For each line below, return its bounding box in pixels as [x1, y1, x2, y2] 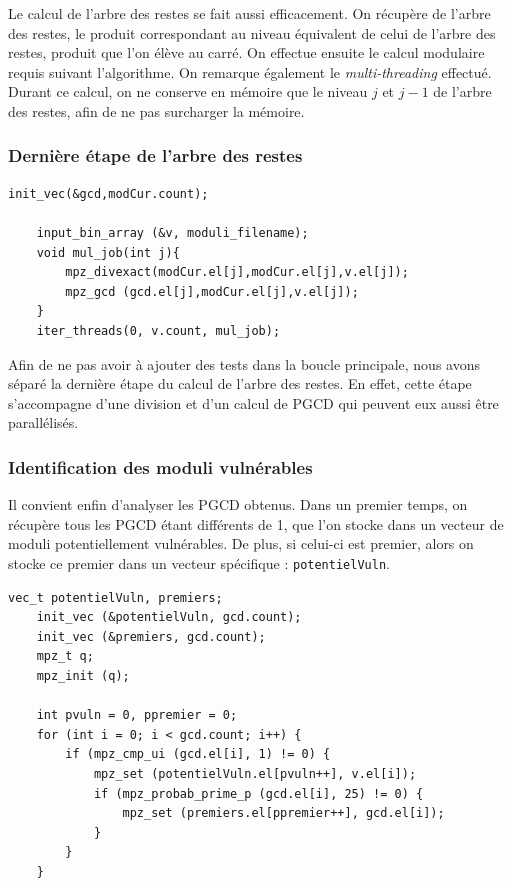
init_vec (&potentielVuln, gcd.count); [36, 610, 302, 625]
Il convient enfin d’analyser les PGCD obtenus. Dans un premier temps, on [8, 494, 468, 515]
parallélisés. [8, 412, 79, 433]
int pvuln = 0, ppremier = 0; [36, 708, 238, 723]
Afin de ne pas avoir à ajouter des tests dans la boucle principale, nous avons [8, 353, 480, 374]
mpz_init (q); [36, 668, 130, 683]
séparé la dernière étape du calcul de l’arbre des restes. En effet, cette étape [8, 373, 472, 394]
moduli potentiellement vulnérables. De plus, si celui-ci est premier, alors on [8, 533, 474, 554]
